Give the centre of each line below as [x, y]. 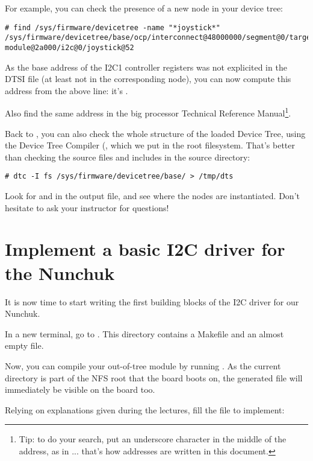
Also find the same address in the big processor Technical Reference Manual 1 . [148, 112]
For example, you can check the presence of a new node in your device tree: [144, 8]
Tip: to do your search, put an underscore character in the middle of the [153, 439]
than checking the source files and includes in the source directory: [128, 157]
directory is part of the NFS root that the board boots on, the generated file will [154, 377]
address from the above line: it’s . [67, 90]
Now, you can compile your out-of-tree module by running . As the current [143, 365]
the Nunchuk [60, 272]
